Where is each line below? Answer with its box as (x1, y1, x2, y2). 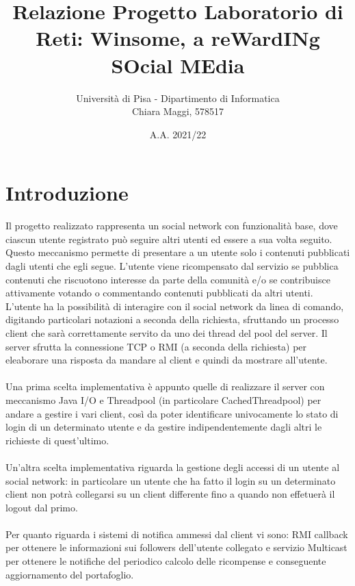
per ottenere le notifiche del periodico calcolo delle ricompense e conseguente (5, 554, 326, 568)
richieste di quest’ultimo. (5, 433, 109, 447)
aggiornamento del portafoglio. (5, 567, 134, 581)
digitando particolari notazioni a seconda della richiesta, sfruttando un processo (5, 312, 339, 327)
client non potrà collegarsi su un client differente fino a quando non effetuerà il (5, 487, 335, 501)
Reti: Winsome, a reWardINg (36, 24, 320, 52)
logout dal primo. (5, 500, 78, 514)
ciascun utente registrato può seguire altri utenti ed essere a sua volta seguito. (5, 231, 332, 246)
